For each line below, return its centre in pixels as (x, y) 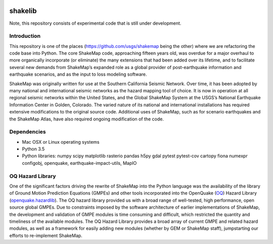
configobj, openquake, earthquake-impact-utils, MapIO (79, 163)
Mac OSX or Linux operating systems (61, 142)
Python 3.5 (33, 149)
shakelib (23, 11)
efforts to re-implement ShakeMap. (46, 235)
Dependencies (28, 132)
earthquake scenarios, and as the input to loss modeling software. (78, 74)
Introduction (25, 36)
